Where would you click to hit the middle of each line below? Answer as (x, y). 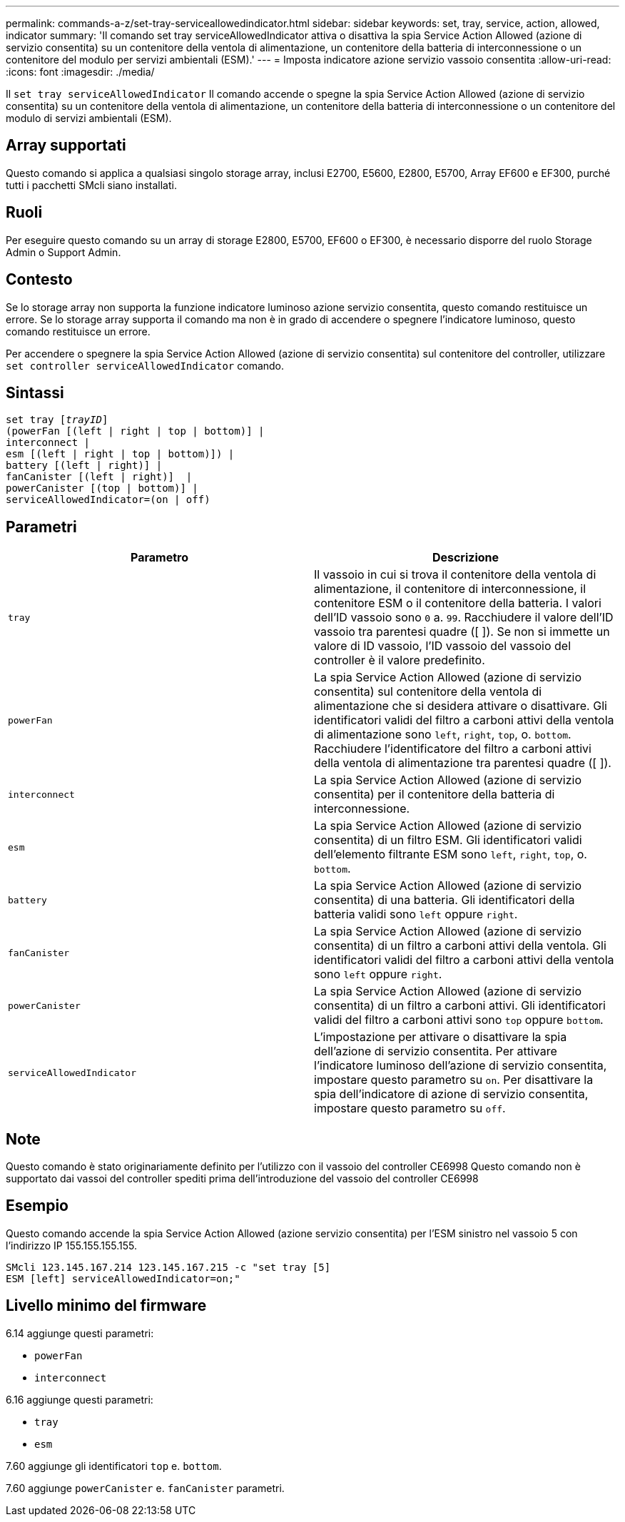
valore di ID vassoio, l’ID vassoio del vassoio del (443, 646)
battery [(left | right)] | (84, 466)
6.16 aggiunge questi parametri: (80, 1399)
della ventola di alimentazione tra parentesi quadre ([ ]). (463, 763)
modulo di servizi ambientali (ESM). (89, 118)
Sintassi (35, 392)
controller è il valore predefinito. (400, 660)
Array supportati (66, 146)
